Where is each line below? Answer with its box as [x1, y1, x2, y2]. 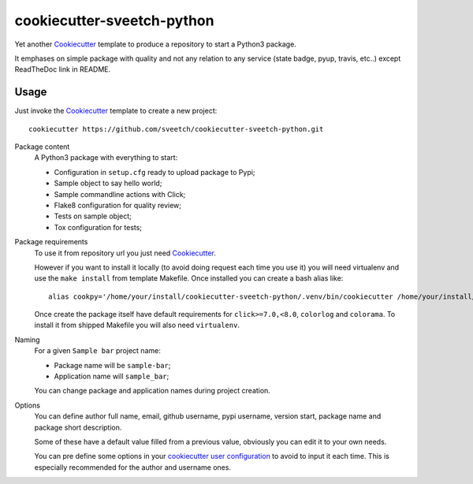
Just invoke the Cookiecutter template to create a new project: [14, 106, 218, 116]
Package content [14, 142, 70, 151]
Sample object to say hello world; [54, 178, 162, 188]
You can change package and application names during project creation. [34, 386, 271, 396]
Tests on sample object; [54, 211, 132, 221]
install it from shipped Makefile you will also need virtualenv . [34, 320, 240, 330]
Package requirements [14, 237, 88, 247]
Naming [14, 335, 40, 344]
